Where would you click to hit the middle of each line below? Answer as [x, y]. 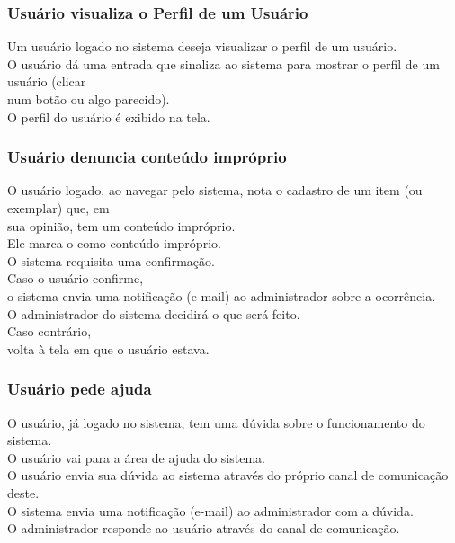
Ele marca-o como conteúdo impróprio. [114, 243]
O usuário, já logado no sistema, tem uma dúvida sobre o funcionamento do [216, 422]
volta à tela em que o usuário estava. [108, 348]
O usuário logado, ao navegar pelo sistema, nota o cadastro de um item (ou [215, 190]
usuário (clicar [47, 81]
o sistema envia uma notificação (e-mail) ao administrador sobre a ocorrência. [222, 295]
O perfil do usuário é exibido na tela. [109, 116]
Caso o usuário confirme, [76, 278]
